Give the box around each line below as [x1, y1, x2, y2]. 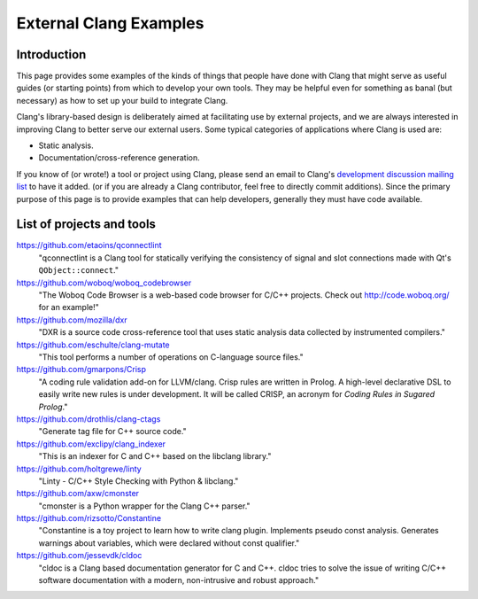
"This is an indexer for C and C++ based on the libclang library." [38, 451, 272, 462]
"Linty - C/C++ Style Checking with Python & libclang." [38, 475, 239, 486]
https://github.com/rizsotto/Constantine [16, 513, 162, 524]
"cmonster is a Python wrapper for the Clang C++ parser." [38, 501, 251, 511]
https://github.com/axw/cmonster [16, 488, 140, 499]
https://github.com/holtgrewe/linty [16, 463, 142, 474]
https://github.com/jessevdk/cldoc [16, 550, 143, 561]
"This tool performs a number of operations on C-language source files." [38, 352, 305, 362]
